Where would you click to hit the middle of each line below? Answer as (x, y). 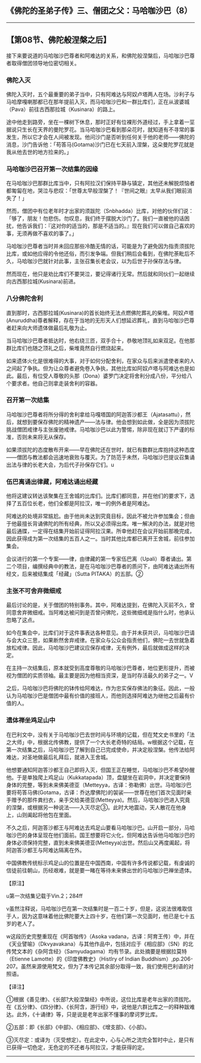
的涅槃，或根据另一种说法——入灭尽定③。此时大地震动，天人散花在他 (94, 807)
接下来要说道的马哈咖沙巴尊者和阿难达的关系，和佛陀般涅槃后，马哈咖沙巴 (98, 55)
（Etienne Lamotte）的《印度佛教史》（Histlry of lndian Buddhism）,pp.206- (100, 959)
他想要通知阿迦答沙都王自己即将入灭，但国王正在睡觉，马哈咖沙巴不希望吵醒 (100, 770)
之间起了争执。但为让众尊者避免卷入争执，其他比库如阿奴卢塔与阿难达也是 (98, 368)
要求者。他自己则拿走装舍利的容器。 (56, 383)
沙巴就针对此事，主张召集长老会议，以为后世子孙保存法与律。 (108, 261)
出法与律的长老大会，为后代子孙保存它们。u (60, 464)
